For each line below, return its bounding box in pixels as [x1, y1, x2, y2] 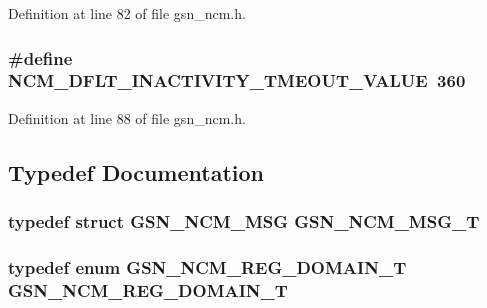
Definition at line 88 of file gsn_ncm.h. [8, 107, 246, 128]
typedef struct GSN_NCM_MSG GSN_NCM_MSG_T [8, 209, 480, 234]
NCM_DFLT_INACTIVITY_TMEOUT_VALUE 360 [8, 68, 466, 93]
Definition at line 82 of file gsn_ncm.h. [8, 3, 246, 23]
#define [8, 45, 73, 70]
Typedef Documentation [8, 156, 264, 187]
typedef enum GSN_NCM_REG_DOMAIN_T [8, 254, 407, 279]
